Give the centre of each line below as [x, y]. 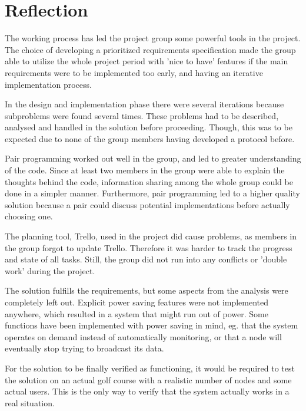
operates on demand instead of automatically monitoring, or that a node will [143, 336]
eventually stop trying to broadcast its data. [84, 348]
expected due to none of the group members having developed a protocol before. [150, 138]
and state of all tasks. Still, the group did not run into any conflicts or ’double [146, 259]
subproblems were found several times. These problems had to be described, [142, 115]
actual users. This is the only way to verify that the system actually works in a [147, 391]
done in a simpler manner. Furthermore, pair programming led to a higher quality [152, 193]
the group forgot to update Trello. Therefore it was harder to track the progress [149, 247]
